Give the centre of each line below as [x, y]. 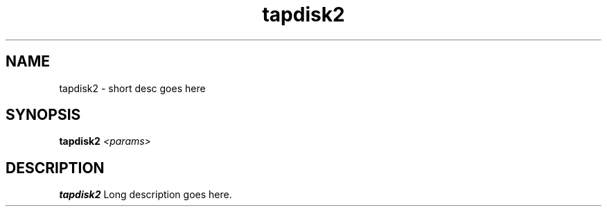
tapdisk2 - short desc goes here [132, 88]
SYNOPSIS [43, 115]
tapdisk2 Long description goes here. [146, 195]
